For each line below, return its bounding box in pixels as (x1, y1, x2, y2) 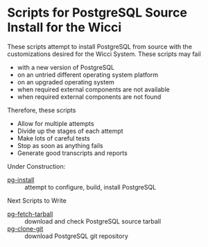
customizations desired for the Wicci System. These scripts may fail (7, 50, 201, 58)
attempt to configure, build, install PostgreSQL (24, 183, 157, 191)
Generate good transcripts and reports (17, 149, 128, 157)
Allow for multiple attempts (17, 119, 95, 127)
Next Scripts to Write (7, 196, 67, 205)
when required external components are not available (17, 85, 170, 93)
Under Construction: (7, 162, 66, 170)
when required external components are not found (17, 92, 162, 101)
